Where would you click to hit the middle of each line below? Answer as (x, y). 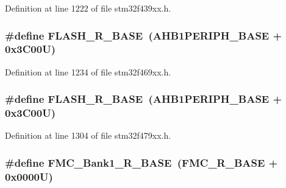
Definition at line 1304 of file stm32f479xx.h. (88, 135)
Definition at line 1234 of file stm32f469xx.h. (88, 71)
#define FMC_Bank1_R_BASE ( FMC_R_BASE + (141, 162)
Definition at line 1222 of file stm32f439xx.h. (88, 8)
